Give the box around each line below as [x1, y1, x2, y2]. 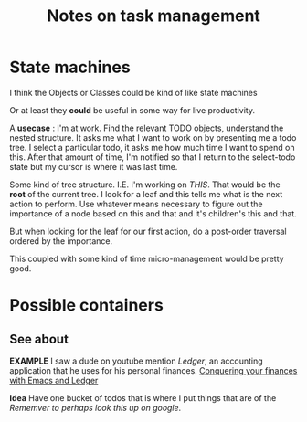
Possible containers [9, 295, 164, 316]
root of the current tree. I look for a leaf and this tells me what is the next [9, 188, 283, 199]
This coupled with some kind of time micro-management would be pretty [9, 253, 285, 264]
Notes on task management [47, 5, 260, 26]
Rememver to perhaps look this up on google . [9, 402, 182, 413]
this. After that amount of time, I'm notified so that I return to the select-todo [9, 152, 296, 163]
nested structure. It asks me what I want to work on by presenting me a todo [9, 132, 297, 142]
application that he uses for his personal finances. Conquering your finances [9, 364, 298, 375]
